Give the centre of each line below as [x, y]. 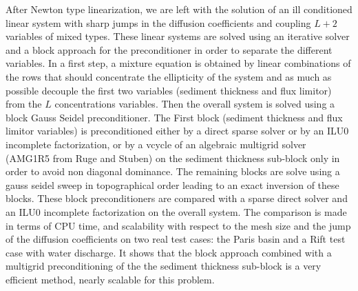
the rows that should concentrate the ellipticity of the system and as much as [169, 76]
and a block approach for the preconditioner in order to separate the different [169, 49]
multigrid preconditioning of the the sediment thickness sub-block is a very [164, 266]
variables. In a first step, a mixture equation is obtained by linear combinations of [178, 63]
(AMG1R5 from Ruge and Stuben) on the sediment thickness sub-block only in [173, 158]
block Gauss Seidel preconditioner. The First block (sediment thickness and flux [174, 117]
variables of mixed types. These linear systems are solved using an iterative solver [178, 36]
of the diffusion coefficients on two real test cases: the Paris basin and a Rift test [176, 239]
